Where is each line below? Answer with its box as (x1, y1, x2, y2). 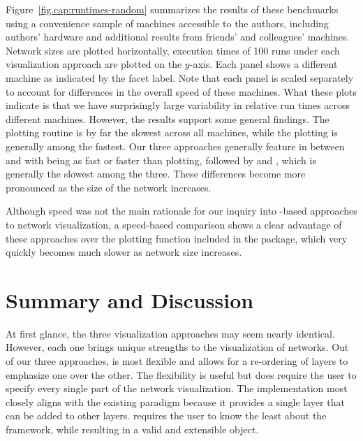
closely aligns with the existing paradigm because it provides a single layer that (6, 394, 345, 409)
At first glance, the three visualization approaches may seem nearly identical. (6, 326, 335, 340)
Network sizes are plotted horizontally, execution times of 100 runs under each (6, 43, 340, 57)
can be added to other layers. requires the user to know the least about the (6, 408, 327, 423)
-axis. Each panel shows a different (189, 57, 338, 71)
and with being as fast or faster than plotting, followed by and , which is (6, 152, 316, 167)
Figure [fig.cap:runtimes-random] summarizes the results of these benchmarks (6, 2, 339, 16)
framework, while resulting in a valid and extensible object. (6, 421, 259, 436)
